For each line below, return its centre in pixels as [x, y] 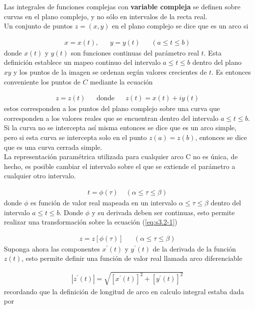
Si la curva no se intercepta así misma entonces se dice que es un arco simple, [120, 127]
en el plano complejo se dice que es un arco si [180, 26]
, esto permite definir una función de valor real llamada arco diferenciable [132, 258]
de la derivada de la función [194, 248]
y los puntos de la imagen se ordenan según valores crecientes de [110, 72]
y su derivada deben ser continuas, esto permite [163, 212]
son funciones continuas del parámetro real [135, 52]
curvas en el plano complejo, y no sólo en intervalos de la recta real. [106, 16]
